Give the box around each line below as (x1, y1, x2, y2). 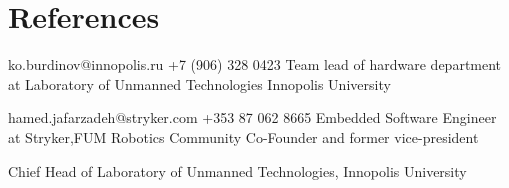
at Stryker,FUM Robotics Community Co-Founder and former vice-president (8, 126, 479, 147)
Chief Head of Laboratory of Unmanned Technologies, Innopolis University (8, 160, 467, 181)
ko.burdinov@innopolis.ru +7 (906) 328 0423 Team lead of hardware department (8, 54, 502, 75)
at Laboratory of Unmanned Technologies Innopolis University (8, 73, 391, 94)
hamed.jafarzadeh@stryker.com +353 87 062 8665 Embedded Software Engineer (8, 107, 497, 128)
